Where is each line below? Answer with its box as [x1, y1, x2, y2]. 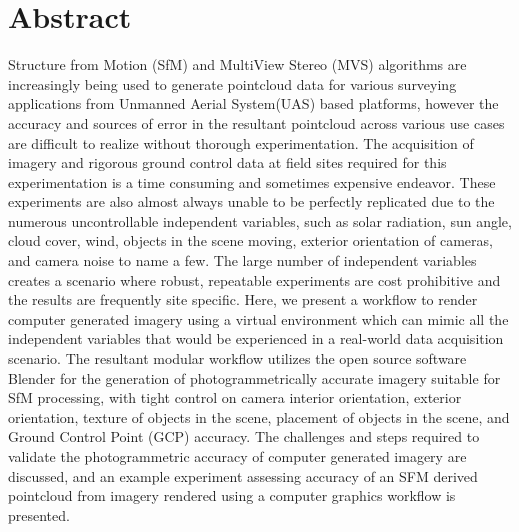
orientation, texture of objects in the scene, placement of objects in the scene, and [8, 406, 510, 427]
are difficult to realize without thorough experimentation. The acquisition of [8, 132, 474, 153]
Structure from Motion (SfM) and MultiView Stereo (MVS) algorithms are [8, 54, 467, 75]
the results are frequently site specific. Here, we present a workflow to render [8, 289, 478, 310]
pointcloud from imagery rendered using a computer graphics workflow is [8, 485, 456, 506]
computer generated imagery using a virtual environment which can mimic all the [8, 308, 509, 329]
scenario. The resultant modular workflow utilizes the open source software [8, 348, 467, 369]
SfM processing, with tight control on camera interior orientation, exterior [8, 387, 462, 408]
